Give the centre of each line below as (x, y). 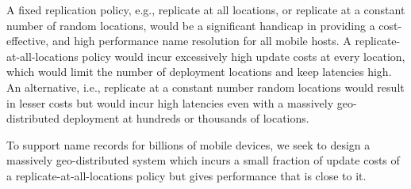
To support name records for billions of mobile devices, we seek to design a (188, 144)
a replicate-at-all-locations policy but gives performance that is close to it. (186, 175)
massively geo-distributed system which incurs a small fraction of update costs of (203, 160)
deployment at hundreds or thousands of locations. (186, 118)
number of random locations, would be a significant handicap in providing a (191, 25)
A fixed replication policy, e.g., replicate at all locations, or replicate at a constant (206, 9)
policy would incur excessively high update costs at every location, (244, 56)
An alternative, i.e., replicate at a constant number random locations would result (205, 87)
